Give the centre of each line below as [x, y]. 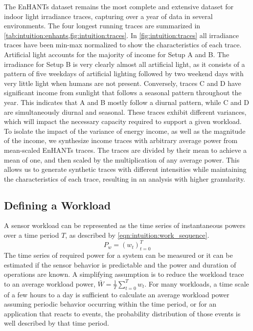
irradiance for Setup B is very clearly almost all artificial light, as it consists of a [125, 64]
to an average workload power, [50, 283]
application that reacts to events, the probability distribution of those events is [122, 313]
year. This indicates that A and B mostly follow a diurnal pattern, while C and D [126, 102]
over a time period [32, 235]
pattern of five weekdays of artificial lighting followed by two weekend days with [124, 73]
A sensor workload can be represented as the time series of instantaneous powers [125, 225]
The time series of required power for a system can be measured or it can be [118, 255]
